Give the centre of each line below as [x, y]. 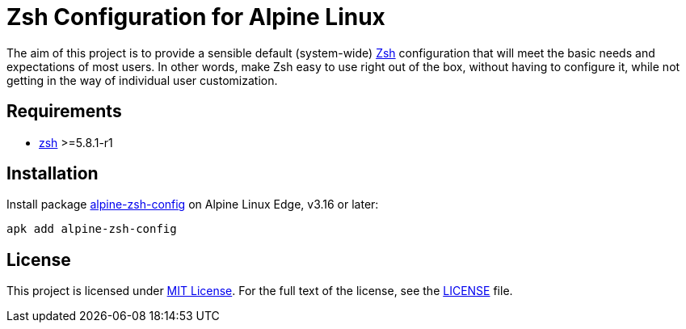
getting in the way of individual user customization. [142, 80]
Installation [53, 174]
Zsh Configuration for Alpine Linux [196, 17]
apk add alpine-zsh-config [92, 229]
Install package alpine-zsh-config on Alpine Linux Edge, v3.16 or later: [193, 205]
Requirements [64, 112]
